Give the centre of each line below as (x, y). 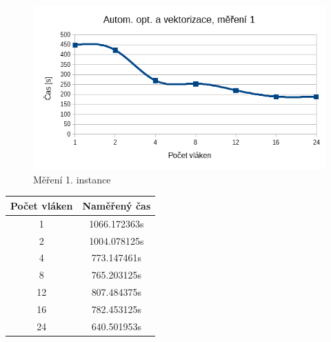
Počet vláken (42, 205)
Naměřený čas (117, 205)
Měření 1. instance (72, 179)
